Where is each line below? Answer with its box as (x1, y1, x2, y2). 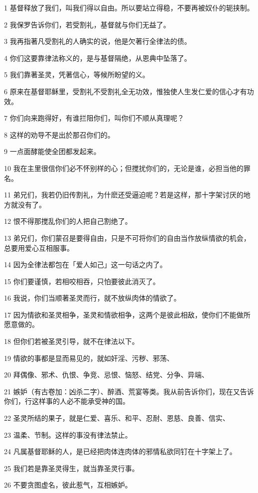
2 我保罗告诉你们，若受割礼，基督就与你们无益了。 (4, 19, 170, 29)
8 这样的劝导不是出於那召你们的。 (4, 129, 115, 140)
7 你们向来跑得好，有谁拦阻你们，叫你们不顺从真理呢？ (4, 113, 184, 123)
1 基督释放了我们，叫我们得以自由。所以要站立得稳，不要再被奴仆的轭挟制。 (4, 2, 254, 12)
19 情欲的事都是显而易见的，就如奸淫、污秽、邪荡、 (4, 352, 174, 363)
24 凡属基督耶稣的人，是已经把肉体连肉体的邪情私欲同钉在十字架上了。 (4, 446, 237, 457)
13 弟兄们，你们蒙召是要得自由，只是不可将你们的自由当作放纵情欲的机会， (4, 232, 251, 243)
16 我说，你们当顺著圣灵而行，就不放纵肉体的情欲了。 (4, 293, 181, 303)
